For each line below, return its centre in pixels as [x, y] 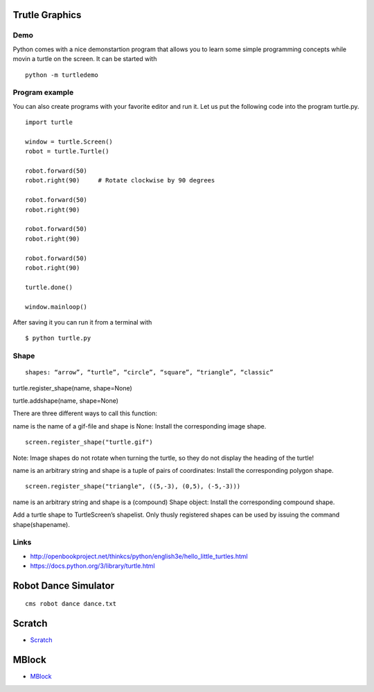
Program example [43, 92]
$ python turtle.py [58, 338]
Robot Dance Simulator [63, 586]
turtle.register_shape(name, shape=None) [73, 388]
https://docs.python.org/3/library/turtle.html [92, 566]
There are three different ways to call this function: [85, 413]
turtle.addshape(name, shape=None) [66, 401]
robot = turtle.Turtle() [67, 152]
